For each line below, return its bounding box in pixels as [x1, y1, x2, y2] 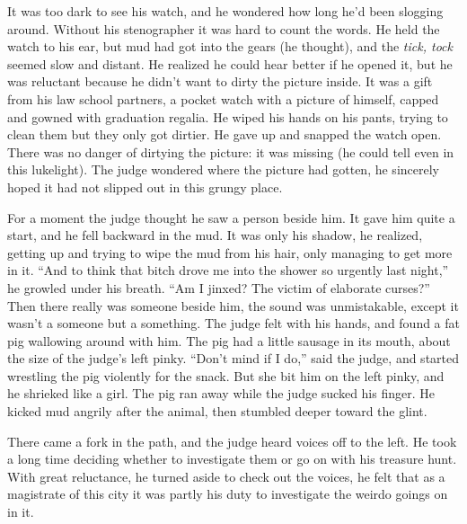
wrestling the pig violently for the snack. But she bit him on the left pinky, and [7, 366, 445, 385]
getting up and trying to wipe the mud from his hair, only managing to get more [7, 243, 453, 262]
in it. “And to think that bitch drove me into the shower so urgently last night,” [7, 261, 449, 280]
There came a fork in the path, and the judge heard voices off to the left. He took [7, 431, 457, 450]
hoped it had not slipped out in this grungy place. [7, 177, 283, 196]
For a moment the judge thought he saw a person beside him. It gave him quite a [7, 208, 455, 226]
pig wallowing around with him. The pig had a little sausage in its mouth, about [7, 331, 451, 350]
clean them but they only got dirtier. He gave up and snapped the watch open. [7, 125, 442, 144]
